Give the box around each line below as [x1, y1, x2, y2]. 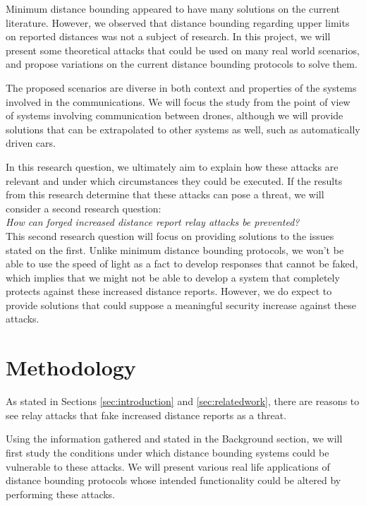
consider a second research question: [6, 200, 161, 215]
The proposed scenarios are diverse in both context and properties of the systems [6, 80, 357, 95]
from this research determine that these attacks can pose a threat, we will [6, 187, 324, 202]
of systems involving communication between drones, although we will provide [6, 108, 343, 123]
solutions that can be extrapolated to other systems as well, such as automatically [6, 121, 360, 136]
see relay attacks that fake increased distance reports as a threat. [6, 407, 287, 422]
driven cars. [6, 135, 56, 150]
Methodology [6, 353, 136, 382]
